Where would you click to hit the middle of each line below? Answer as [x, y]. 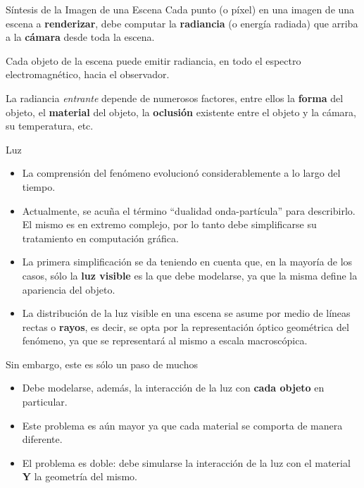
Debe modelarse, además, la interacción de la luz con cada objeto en [173, 388]
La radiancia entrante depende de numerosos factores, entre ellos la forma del [175, 98]
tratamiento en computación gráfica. [100, 238]
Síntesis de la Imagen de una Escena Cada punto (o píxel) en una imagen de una [180, 9]
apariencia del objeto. [69, 289]
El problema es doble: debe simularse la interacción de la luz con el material [186, 462]
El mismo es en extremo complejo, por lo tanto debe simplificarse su [169, 224]
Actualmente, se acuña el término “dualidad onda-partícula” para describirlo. [189, 210]
